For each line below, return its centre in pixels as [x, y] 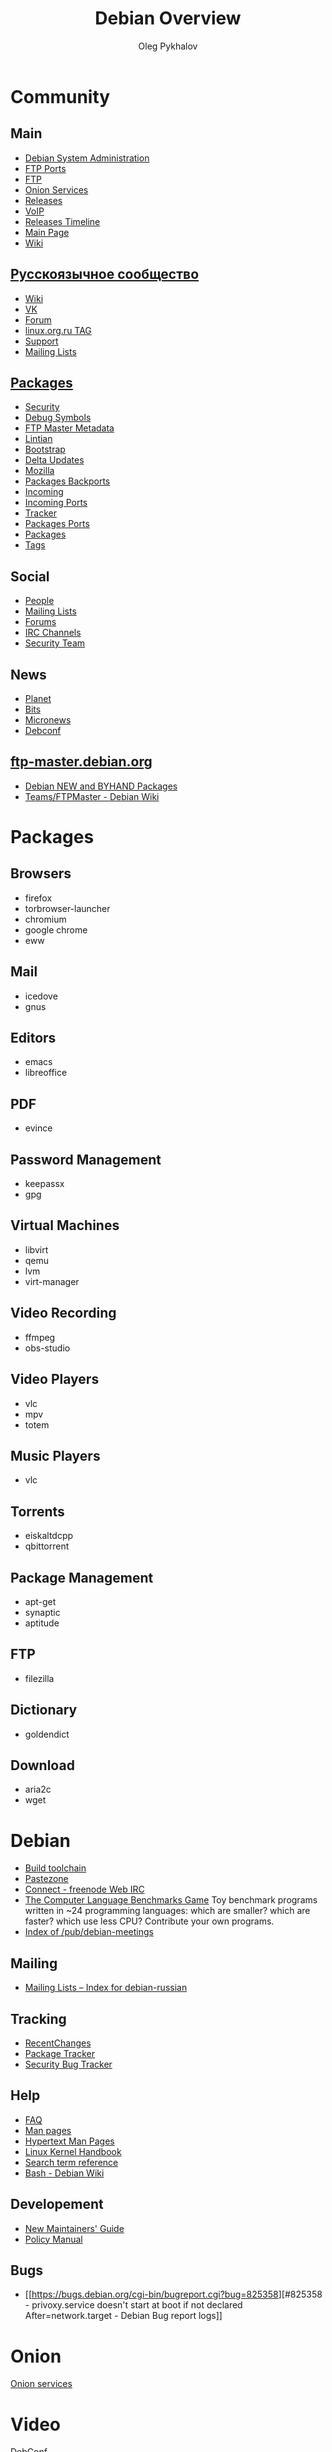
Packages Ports [57, 524]
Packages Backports [67, 481]
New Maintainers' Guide [74, 2228]
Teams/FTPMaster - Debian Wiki [92, 796]
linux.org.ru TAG [58, 330]
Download [42, 1765]
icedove [41, 996]
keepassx [44, 1184]
